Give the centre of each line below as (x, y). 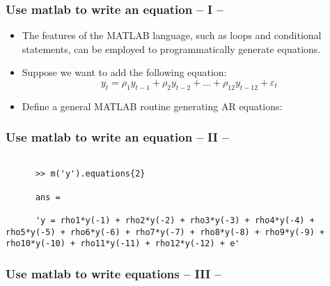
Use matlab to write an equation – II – (117, 137)
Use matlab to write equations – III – (113, 273)
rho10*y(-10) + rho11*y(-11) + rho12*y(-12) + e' (123, 244)
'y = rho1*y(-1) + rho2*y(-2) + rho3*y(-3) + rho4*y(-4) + (175, 220)
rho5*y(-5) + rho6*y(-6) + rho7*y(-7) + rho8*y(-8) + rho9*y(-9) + (165, 232)
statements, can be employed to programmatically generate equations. (171, 48)
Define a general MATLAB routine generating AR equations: (152, 106)
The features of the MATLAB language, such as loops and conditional (172, 35)
